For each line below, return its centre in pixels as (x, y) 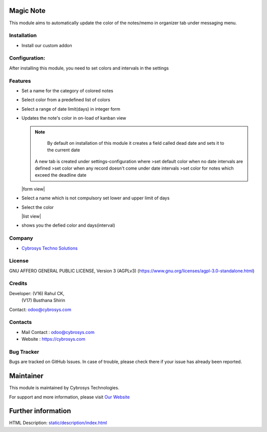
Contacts (21, 322)
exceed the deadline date (61, 175)
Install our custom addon (47, 45)
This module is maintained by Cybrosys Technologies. (64, 388)
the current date (64, 150)
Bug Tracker (24, 352)
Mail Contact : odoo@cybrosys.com (58, 332)
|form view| (33, 189)
